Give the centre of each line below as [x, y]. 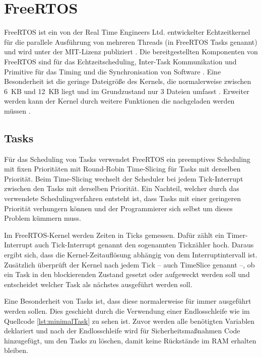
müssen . [17, 110]
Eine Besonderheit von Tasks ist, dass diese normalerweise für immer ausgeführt [128, 301]
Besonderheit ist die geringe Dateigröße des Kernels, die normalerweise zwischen [128, 81]
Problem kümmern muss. [43, 218]
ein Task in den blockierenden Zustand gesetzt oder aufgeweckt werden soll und [127, 274]
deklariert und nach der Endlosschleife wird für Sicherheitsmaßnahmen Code [122, 331]
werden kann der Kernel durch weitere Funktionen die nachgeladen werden [119, 101]
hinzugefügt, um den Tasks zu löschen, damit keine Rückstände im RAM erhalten [130, 340]
